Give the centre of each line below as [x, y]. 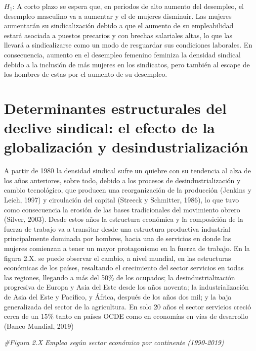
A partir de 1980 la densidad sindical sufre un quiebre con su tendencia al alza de [128, 171]
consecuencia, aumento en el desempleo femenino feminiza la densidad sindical [122, 54]
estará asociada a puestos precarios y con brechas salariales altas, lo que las [118, 35]
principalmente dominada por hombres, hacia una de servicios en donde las [118, 238]
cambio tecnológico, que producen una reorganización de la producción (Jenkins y [128, 190]
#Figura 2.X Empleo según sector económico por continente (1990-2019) [114, 342]
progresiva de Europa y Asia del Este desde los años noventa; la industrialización [127, 287]
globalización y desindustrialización [126, 147]
